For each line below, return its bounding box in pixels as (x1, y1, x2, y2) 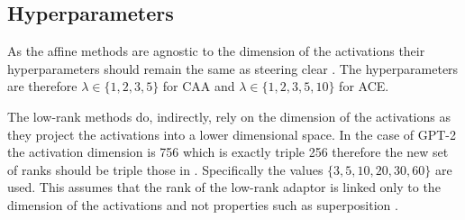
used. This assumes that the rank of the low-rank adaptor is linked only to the (7, 178, 441, 197)
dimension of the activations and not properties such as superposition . (7, 195, 398, 214)
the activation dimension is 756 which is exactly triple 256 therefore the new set (7, 142, 449, 161)
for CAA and (162, 77, 235, 96)
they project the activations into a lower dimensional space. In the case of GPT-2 (7, 124, 457, 143)
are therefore (7, 77, 77, 96)
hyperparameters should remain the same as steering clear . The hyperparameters (7, 59, 459, 78)
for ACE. (339, 77, 389, 96)
